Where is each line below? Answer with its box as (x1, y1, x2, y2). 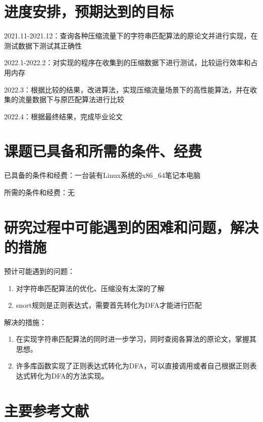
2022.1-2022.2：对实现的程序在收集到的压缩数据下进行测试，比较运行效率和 (4, 57, 251, 68)
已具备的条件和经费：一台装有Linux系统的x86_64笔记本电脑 (4, 170, 201, 180)
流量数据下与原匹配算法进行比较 (18, 94, 124, 105)
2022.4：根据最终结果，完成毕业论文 (4, 111, 123, 121)
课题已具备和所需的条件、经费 (4, 140, 202, 161)
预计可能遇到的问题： (4, 265, 75, 276)
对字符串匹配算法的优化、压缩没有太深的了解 (16, 283, 165, 293)
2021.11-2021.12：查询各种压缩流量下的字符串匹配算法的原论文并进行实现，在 (4, 30, 258, 41)
